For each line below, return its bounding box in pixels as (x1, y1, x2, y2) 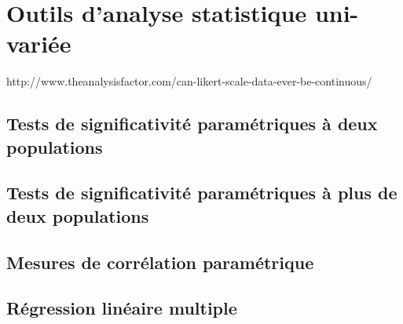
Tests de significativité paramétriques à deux (6, 111, 378, 136)
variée (6, 27, 71, 60)
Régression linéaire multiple (6, 296, 237, 320)
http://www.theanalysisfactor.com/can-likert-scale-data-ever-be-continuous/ (6, 73, 372, 89)
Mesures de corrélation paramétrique (6, 249, 314, 274)
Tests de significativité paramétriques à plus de (6, 180, 398, 205)
